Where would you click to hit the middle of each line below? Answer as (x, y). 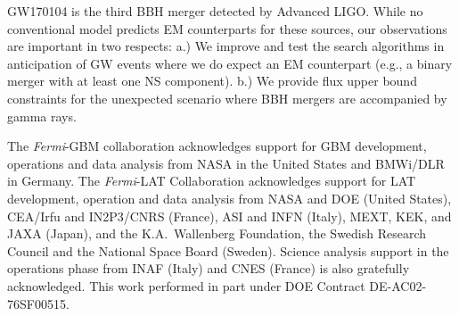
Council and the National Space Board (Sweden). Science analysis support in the (228, 250)
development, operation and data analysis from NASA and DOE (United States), (229, 198)
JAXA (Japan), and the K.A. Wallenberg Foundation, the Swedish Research (217, 233)
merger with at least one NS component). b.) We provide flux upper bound (212, 81)
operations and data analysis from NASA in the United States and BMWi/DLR (226, 163)
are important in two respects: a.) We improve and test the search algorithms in (226, 46)
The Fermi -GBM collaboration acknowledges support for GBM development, (217, 146)
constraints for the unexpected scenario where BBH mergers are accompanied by (227, 98)
